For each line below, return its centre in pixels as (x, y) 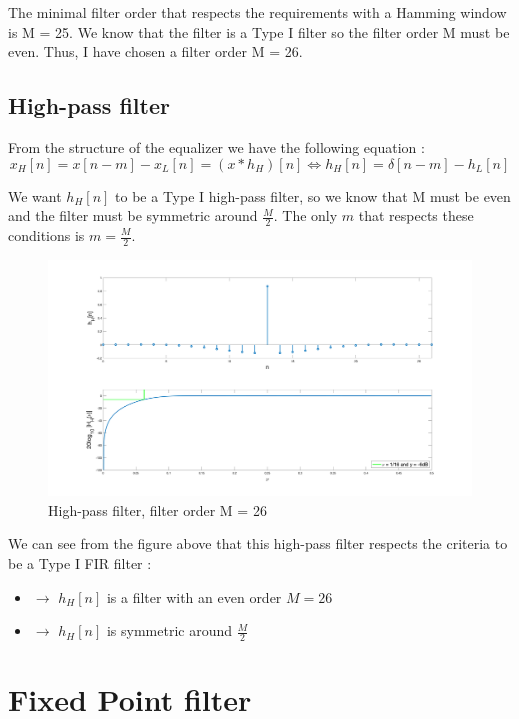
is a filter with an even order (194, 596)
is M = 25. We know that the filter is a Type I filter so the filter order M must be (259, 31)
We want (35, 195)
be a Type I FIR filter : (80, 563)
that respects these (416, 215)
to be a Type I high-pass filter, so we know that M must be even (313, 195)
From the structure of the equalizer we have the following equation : (216, 146)
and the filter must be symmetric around (133, 215)
